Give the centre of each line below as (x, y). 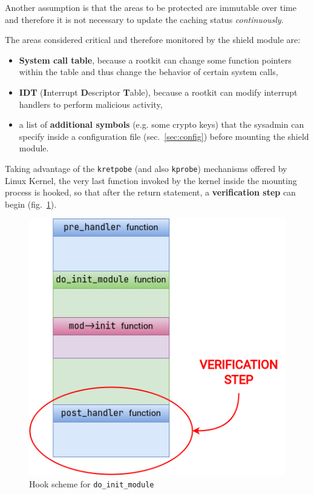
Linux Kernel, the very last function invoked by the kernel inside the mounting (151, 180)
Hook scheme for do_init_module (92, 483)
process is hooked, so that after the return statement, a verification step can (150, 192)
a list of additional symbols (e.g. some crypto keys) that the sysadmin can (162, 124)
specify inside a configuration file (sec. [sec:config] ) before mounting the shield (164, 136)
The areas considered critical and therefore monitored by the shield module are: (153, 40)
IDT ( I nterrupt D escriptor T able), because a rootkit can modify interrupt (158, 92)
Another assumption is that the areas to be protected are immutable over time (151, 7)
